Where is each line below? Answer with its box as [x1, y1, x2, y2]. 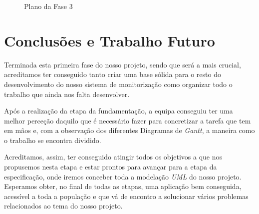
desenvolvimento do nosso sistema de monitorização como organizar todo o [4, 78, 233, 89]
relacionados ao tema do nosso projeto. [4, 200, 123, 211]
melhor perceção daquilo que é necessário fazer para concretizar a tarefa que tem [4, 115, 251, 125]
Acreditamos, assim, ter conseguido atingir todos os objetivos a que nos [4, 151, 223, 162]
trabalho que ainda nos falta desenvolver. [4, 88, 130, 99]
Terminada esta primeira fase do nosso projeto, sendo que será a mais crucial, [4, 59, 241, 69]
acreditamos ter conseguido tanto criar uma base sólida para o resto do [4, 69, 221, 79]
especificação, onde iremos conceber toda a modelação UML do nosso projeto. [4, 171, 242, 181]
